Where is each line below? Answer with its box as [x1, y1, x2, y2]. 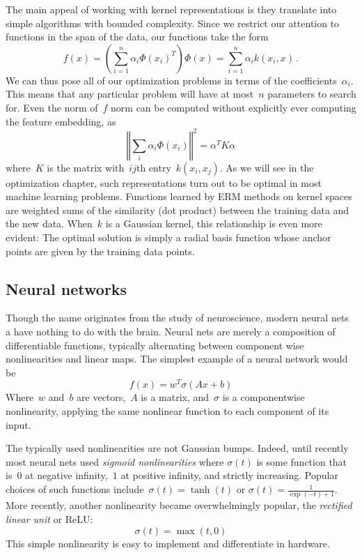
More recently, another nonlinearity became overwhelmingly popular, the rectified [6, 498, 352, 512]
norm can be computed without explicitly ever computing [111, 100, 356, 114]
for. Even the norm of [6, 100, 98, 114]
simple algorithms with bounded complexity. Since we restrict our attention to [6, 15, 340, 30]
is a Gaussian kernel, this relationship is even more [105, 216, 322, 231]
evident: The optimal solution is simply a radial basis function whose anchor [6, 230, 331, 245]
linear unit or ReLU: [6, 511, 93, 526]
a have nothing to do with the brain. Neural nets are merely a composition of [6, 324, 336, 339]
